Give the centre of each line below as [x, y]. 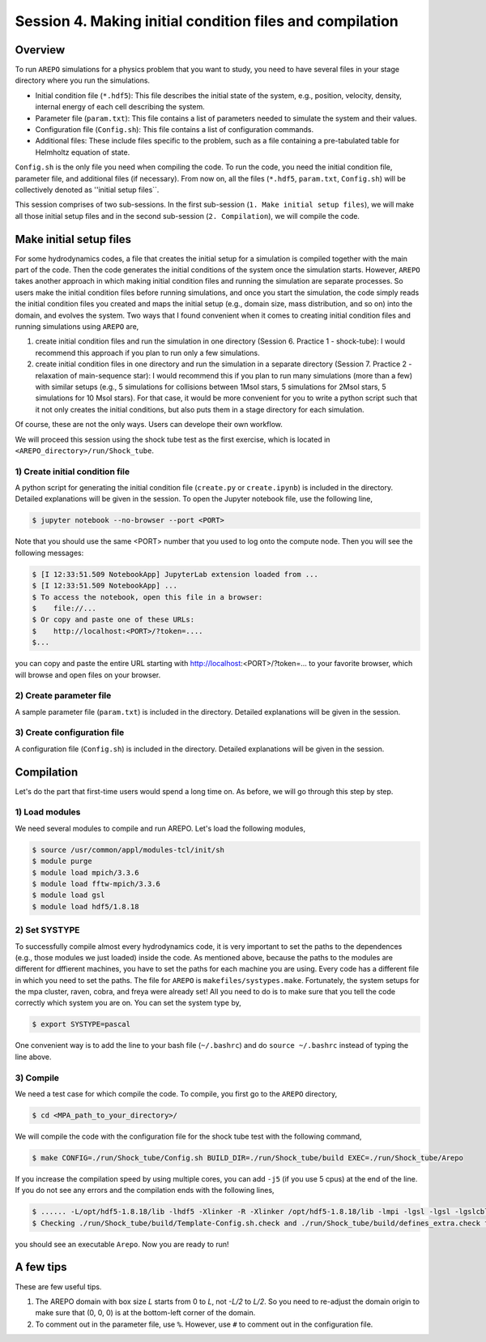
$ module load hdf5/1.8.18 [85, 906]
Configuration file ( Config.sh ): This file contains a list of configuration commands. [175, 130]
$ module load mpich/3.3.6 [85, 872]
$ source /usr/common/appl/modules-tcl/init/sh [128, 850]
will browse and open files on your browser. [88, 675]
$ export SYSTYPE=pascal [81, 1024]
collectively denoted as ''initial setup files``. [87, 190]
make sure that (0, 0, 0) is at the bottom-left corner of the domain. [145, 1313]
